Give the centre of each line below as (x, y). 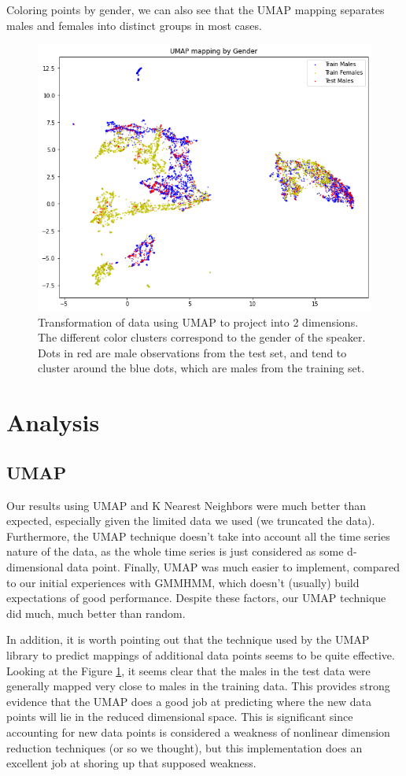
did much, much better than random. (96, 613)
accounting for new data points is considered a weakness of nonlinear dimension (198, 732)
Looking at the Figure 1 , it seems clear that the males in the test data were (188, 670)
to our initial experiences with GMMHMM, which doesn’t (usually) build (183, 582)
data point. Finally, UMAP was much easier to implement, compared (234, 567)
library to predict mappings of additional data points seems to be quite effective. (201, 654)
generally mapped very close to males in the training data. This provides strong (198, 686)
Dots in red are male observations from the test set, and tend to (192, 352)
